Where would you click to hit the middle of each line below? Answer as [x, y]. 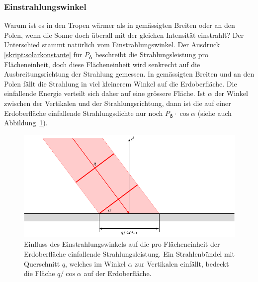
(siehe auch [215, 113]
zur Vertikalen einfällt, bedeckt [182, 263]
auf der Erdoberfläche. [118, 273]
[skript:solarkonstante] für [43, 54]
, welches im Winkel [95, 263]
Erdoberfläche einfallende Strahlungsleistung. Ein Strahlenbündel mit [129, 254]
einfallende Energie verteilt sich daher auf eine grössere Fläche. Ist [105, 93]
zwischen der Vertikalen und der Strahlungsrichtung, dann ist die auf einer [118, 103]
